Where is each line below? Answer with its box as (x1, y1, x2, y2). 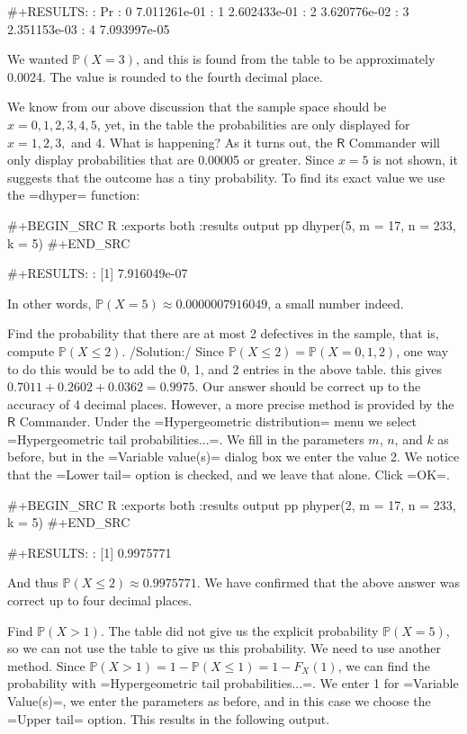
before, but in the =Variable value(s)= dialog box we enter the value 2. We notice (7, 447, 460, 466)
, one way (396, 341, 449, 360)
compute (7, 341, 55, 360)
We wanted (7, 49, 68, 68)
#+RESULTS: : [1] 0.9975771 (7, 542, 172, 561)
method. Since (7, 656, 85, 675)
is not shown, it (373, 150, 458, 169)
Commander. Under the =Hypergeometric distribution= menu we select (19, 412, 418, 431)
